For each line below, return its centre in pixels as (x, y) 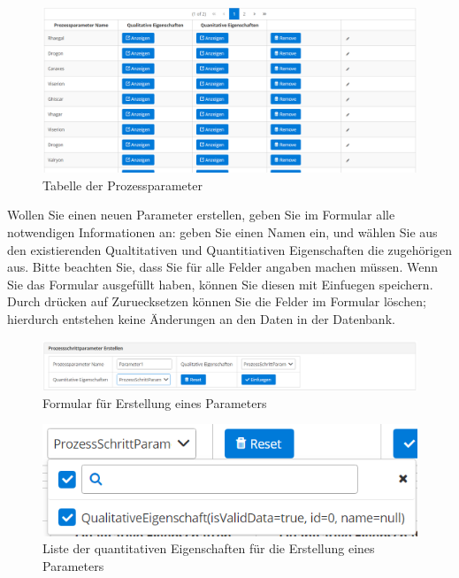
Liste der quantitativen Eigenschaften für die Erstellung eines (209, 548)
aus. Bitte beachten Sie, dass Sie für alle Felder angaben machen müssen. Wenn (222, 267)
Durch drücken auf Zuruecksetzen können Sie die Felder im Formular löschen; (217, 301)
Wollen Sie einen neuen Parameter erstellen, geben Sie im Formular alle (201, 215)
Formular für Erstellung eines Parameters (155, 402)
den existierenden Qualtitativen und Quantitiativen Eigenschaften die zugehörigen (229, 249)
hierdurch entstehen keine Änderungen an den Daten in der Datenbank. (201, 318)
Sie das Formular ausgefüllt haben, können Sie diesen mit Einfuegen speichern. (220, 284)
